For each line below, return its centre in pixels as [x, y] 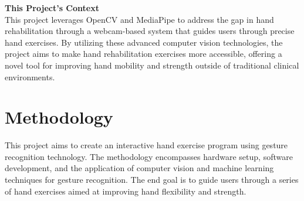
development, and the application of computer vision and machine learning [139, 168]
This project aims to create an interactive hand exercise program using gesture [146, 145]
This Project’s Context [52, 8]
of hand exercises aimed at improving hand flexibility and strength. [126, 191]
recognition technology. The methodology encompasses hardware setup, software [149, 156]
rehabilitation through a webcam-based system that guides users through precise [150, 31]
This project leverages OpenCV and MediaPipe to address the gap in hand [139, 19]
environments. [30, 76]
